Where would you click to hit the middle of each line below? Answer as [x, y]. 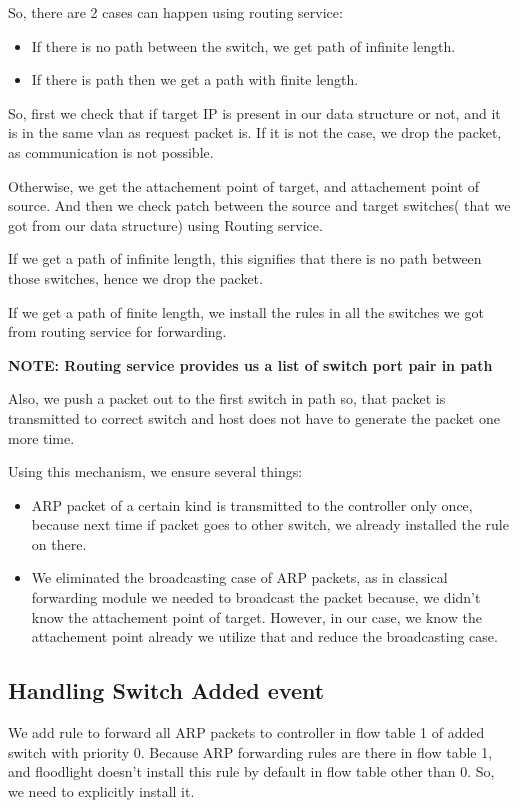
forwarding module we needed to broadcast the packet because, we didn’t [256, 597]
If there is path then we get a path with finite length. [195, 79]
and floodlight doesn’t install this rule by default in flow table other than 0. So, [251, 771]
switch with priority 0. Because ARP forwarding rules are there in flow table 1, [250, 751]
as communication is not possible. [111, 151]
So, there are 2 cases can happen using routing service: [175, 12]
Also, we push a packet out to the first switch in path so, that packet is [227, 398]
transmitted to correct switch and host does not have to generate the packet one [254, 417]
